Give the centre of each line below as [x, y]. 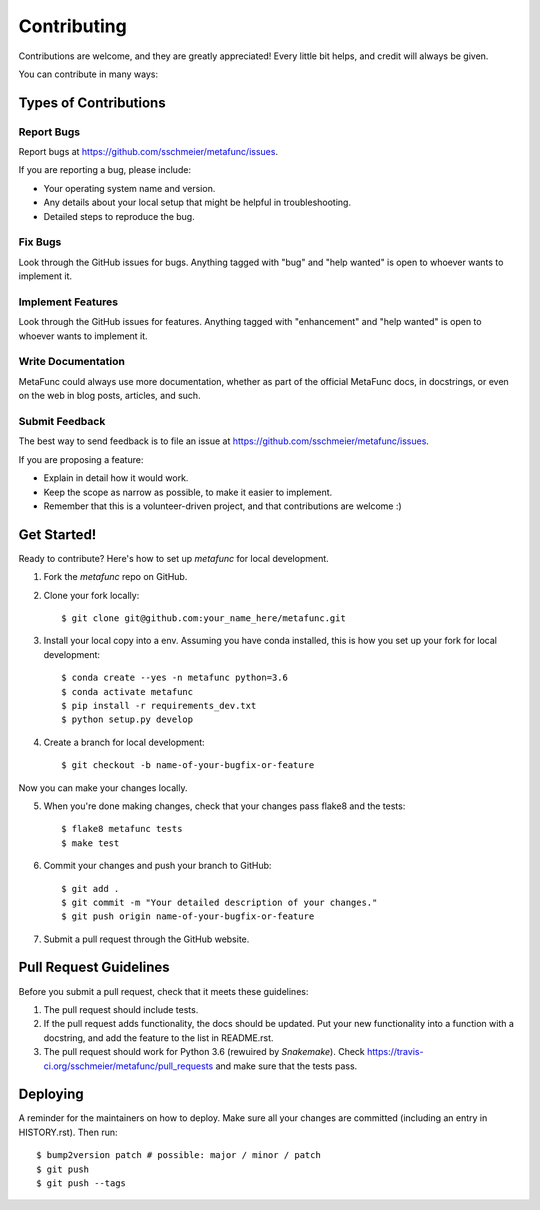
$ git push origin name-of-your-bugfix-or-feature [188, 916]
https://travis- [395, 1052]
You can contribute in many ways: [88, 74]
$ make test [90, 843]
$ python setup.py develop [127, 719]
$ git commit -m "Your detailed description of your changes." [219, 902]
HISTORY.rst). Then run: [68, 1132]
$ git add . [90, 888]
